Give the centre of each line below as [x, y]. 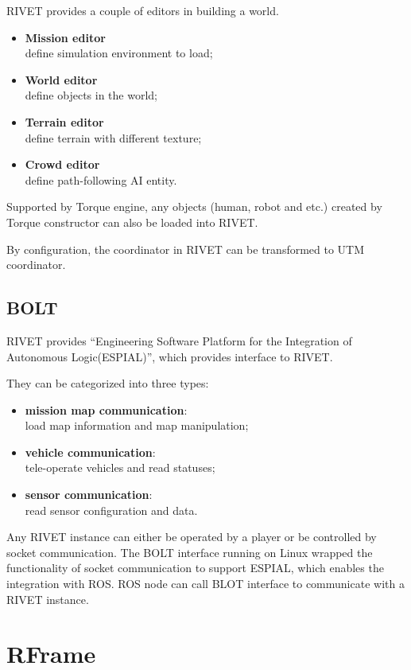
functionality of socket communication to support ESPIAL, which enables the [195, 568]
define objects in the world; [91, 95]
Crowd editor [62, 164]
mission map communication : [106, 409]
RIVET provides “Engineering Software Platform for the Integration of [179, 340]
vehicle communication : [90, 452]
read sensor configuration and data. [111, 510]
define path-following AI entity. [101, 179]
